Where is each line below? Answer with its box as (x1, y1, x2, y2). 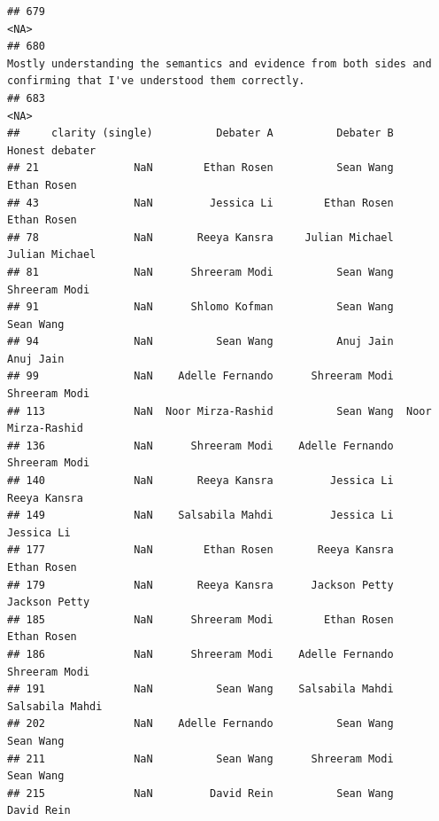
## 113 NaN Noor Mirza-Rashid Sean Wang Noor (7, 404, 432, 418)
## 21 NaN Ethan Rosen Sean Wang (7, 161, 394, 175)
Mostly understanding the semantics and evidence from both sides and (7, 57, 432, 70)
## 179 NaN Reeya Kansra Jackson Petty (7, 578, 394, 591)
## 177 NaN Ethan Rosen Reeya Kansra (7, 543, 394, 557)
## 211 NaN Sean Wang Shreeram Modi (7, 752, 394, 765)
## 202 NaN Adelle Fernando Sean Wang (7, 717, 394, 731)
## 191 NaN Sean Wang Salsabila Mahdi (7, 683, 394, 696)
